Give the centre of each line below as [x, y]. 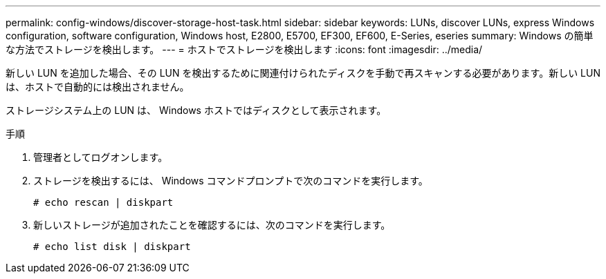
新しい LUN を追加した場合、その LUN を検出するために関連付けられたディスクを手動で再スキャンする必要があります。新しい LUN [303, 73]
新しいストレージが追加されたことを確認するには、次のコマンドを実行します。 [212, 225]
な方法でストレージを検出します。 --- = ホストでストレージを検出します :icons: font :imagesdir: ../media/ [244, 49]
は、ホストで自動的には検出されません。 [98, 87]
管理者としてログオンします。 [101, 157]
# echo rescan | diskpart [103, 202]
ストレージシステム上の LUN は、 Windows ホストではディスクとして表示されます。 [196, 110]
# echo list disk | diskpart [112, 247]
